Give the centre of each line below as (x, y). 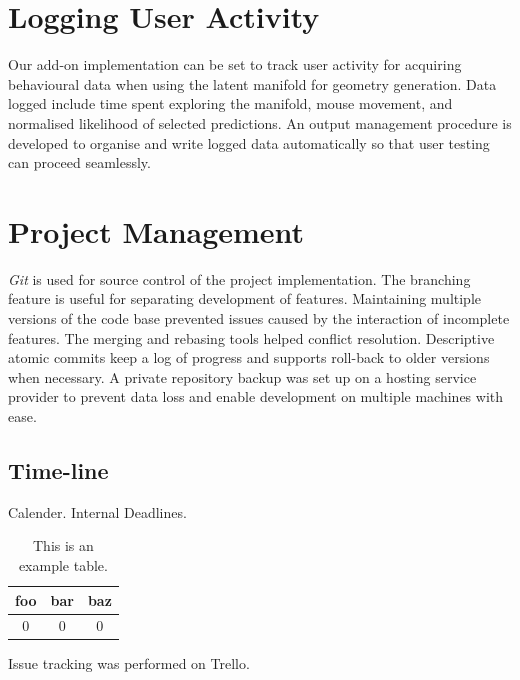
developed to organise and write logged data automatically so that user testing (249, 142)
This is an (63, 545)
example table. (63, 564)
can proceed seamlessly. (79, 162)
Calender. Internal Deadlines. (97, 511)
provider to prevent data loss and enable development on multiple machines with (256, 396)
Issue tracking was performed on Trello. (129, 663)
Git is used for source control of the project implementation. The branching (239, 278)
